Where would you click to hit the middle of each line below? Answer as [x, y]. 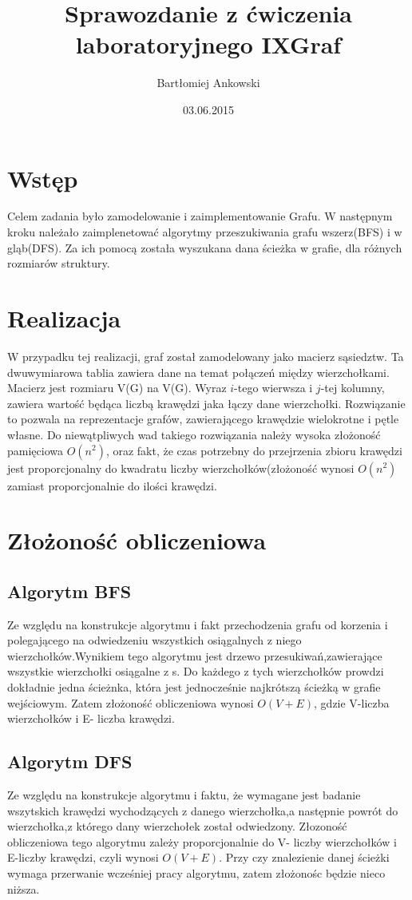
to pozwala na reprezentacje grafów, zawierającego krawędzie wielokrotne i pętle [203, 419]
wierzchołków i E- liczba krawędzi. [91, 718]
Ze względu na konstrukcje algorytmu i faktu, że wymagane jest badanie [184, 795]
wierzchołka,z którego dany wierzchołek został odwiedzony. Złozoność [177, 826]
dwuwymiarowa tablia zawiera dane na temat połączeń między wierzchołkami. [198, 372]
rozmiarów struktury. [59, 263]
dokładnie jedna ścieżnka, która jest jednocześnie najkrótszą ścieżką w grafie [194, 687]
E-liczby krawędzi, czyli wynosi [83, 857]
